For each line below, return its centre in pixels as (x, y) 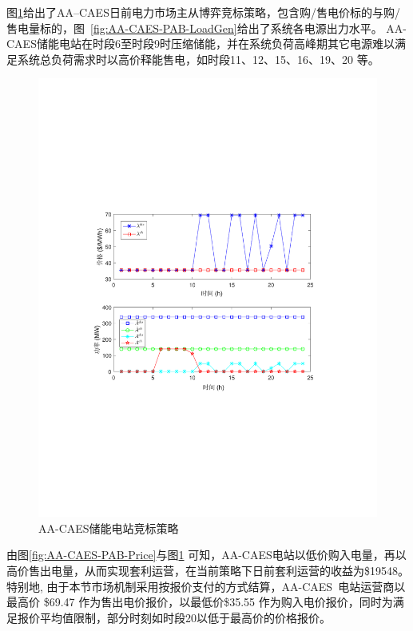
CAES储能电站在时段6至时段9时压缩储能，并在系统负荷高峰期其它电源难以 (201, 44)
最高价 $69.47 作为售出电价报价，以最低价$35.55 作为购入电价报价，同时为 (200, 602)
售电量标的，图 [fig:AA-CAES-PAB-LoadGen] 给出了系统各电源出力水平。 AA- (207, 28)
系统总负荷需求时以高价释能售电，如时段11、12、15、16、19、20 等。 (198, 59)
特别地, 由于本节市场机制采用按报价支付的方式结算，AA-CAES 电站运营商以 (206, 586)
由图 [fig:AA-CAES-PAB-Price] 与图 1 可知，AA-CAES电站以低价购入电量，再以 (206, 555)
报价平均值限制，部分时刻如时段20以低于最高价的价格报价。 (174, 617)
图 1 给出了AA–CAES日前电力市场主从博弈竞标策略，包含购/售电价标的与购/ (203, 12)
